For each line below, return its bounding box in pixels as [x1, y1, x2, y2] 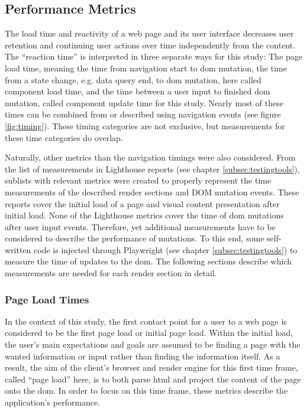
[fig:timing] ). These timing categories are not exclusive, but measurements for [5, 119, 285, 132]
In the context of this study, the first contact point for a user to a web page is [5, 315, 287, 327]
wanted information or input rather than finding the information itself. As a [5, 349, 280, 362]
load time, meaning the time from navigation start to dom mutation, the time [5, 61, 287, 74]
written [5, 243, 31, 256]
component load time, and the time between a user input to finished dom [5, 85, 270, 97]
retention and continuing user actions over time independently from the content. [5, 38, 296, 51]
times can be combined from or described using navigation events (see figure [5, 108, 281, 120]
